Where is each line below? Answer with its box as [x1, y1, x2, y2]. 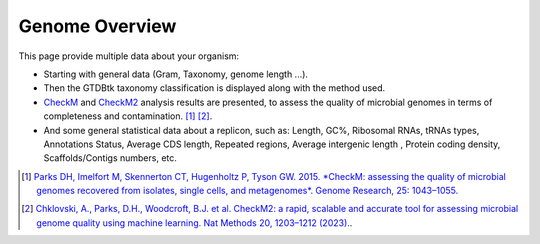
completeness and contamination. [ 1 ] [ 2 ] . [43, 110, 213, 122]
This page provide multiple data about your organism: [18, 50, 240, 62]
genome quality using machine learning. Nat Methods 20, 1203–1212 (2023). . [36, 216, 353, 229]
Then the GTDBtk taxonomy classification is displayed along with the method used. [43, 82, 386, 94]
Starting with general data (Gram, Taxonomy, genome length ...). [43, 68, 309, 80]
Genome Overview [18, 15, 177, 37]
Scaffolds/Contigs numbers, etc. [43, 152, 177, 164]
